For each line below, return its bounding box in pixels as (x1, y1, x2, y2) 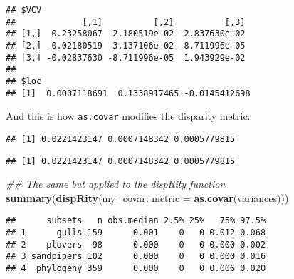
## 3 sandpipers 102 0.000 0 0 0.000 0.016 (6, 251, 266, 262)
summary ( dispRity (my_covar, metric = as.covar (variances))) (6, 190, 289, 205)
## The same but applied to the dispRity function (6, 176, 226, 191)
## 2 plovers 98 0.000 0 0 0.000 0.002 (6, 239, 266, 250)
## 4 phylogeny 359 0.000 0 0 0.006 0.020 (6, 263, 266, 274)
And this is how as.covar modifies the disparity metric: (6, 108, 251, 123)
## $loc (6, 76, 42, 86)
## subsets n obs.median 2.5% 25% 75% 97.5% (6, 215, 266, 226)
